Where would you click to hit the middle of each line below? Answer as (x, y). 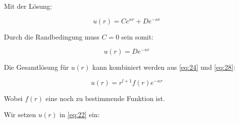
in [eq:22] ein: (80, 114)
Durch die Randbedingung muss (52, 36)
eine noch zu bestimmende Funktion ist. (105, 98)
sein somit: (137, 36)
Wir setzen (20, 114)
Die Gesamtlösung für (37, 67)
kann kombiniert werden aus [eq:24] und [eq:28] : (164, 67)
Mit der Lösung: (28, 6)
